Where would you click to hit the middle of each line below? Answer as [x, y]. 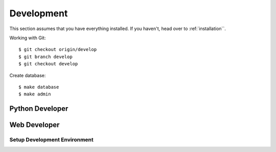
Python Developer [39, 109]
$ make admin [35, 94]
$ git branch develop [45, 57]
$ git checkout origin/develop [58, 49]
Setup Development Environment [52, 140]
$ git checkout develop [48, 64]
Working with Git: [28, 38]
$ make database [39, 87]
